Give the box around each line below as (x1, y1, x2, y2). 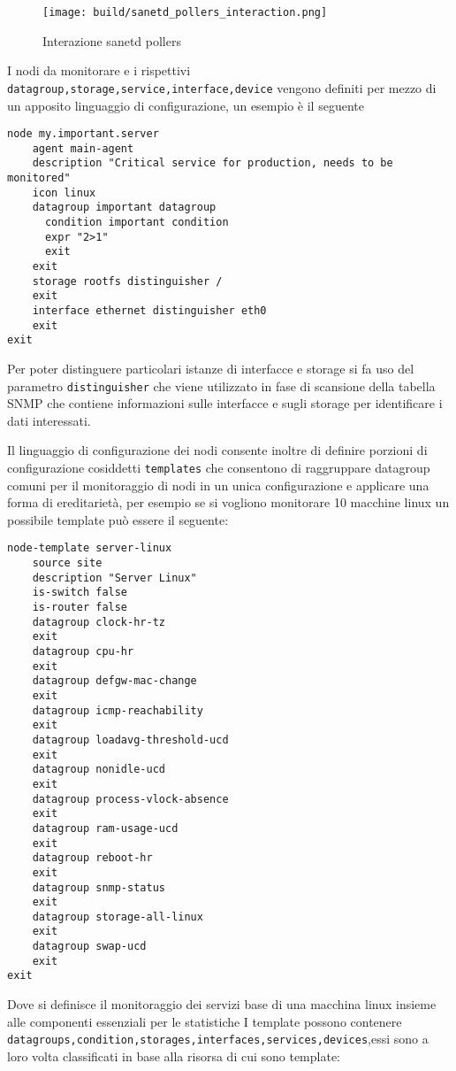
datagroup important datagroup (32, 201, 217, 214)
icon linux (32, 186, 96, 199)
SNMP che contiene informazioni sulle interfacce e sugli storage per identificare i (7, 394, 443, 412)
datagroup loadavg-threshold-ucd (32, 733, 229, 746)
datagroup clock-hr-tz (32, 615, 165, 628)
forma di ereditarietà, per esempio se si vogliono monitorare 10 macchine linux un (7, 493, 450, 512)
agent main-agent (32, 142, 134, 155)
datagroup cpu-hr (32, 645, 134, 658)
